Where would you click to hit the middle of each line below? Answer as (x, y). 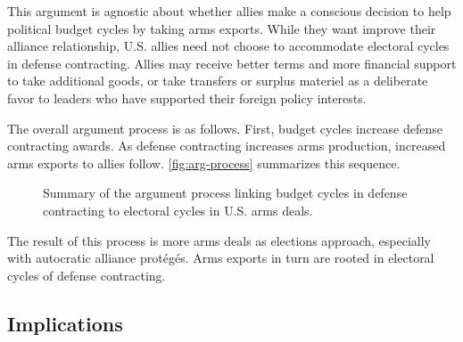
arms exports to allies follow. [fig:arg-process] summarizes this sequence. (204, 163)
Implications (65, 323)
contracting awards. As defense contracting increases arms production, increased (227, 146)
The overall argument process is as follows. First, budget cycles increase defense (225, 128)
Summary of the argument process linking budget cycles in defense (225, 193)
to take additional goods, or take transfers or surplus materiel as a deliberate (218, 81)
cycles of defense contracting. (87, 275)
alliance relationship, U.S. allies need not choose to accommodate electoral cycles (228, 46)
